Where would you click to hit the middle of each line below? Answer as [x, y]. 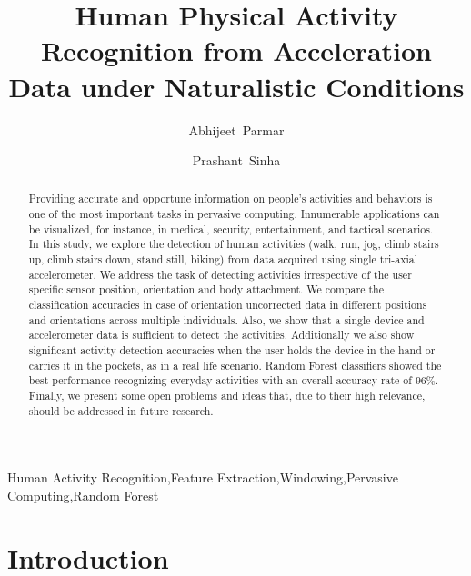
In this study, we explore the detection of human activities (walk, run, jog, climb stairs [234, 244]
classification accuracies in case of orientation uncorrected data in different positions [228, 305]
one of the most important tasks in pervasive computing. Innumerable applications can [234, 214]
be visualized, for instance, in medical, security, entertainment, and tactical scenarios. [231, 228]
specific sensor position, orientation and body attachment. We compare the [206, 289]
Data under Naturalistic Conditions [236, 86]
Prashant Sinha [236, 160]
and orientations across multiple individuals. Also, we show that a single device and [226, 319]
